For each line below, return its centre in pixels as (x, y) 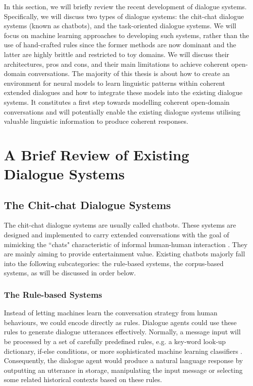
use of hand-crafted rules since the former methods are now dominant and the (120, 45)
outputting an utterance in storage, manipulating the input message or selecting (123, 370)
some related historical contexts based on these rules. (83, 379)
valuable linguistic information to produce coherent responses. (96, 121)
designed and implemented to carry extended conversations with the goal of (117, 235)
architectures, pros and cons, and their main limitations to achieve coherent (117, 64)
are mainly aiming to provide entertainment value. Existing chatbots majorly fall (125, 254)
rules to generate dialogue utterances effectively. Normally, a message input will (122, 332)
